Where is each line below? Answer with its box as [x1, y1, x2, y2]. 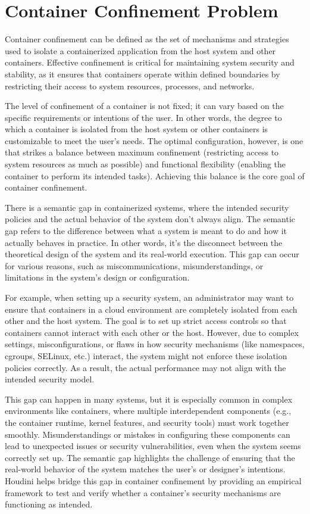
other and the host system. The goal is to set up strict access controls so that [5, 314, 287, 327]
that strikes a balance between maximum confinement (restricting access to [5, 146, 279, 158]
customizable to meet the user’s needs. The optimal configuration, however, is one [5, 134, 303, 147]
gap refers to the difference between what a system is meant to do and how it [5, 225, 287, 237]
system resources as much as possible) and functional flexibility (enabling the [5, 158, 286, 170]
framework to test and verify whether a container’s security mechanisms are [5, 486, 281, 499]
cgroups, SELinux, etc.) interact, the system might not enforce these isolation [5, 349, 287, 362]
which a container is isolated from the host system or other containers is [5, 123, 268, 135]
